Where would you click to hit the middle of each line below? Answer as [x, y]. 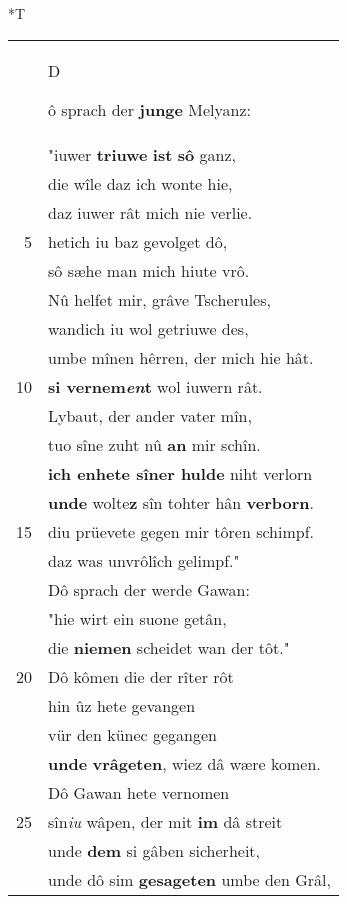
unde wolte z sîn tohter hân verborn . [181, 502]
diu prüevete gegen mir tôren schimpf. [181, 531]
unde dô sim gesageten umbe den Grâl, [189, 879]
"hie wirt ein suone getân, [137, 618]
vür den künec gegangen [132, 734]
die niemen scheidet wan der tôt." [169, 647]
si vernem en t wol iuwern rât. [155, 386]
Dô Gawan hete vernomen [139, 792]
